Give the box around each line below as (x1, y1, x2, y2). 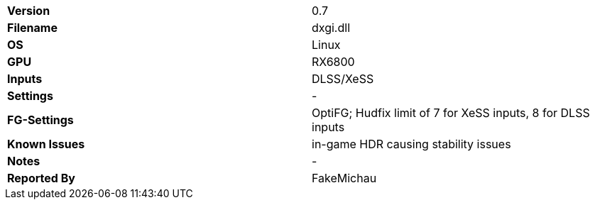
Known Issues (7, 137, 85, 151)
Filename (7, 21, 58, 35)
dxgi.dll (312, 21, 351, 35)
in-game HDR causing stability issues (312, 137, 511, 151)
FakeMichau (312, 171, 377, 185)
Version (7, 4, 50, 18)
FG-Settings (7, 113, 74, 127)
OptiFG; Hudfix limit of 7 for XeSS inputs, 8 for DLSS (312, 106, 590, 120)
